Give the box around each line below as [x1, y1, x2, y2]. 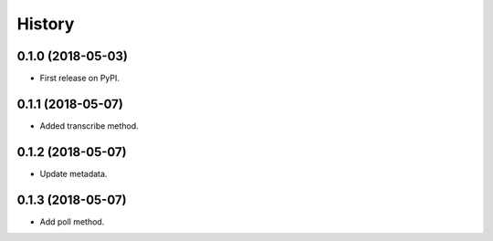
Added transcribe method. [39, 120, 139, 131]
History [16, 14, 75, 34]
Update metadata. [39, 168, 108, 179]
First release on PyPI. [39, 73, 121, 84]
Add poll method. [39, 215, 105, 227]
